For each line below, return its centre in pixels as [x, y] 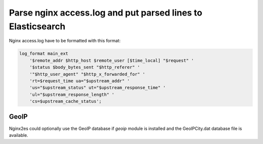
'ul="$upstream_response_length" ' [72, 94]
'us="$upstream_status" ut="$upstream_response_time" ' [98, 88]
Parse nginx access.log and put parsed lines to [106, 13]
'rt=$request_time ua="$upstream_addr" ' [80, 81]
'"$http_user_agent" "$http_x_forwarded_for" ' [87, 74]
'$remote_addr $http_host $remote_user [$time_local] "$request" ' [112, 60]
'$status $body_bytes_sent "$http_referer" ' [85, 67]
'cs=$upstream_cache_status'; [66, 101]
